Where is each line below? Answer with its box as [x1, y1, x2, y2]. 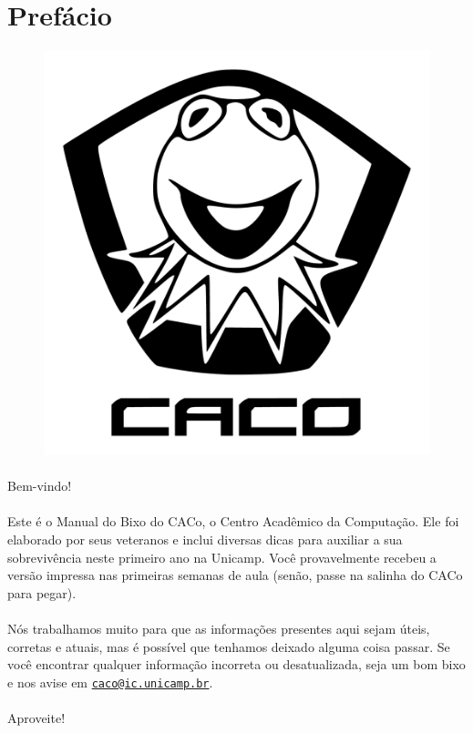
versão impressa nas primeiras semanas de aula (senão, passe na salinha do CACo [7, 565, 463, 585]
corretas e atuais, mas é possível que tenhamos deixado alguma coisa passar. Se [7, 636, 450, 656]
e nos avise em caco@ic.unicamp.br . [7, 672, 213, 691]
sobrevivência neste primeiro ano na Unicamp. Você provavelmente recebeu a [7, 547, 437, 566]
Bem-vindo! [7, 476, 72, 495]
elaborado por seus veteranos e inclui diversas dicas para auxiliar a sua [7, 529, 403, 548]
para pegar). [7, 583, 77, 602]
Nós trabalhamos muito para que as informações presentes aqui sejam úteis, [7, 618, 430, 637]
